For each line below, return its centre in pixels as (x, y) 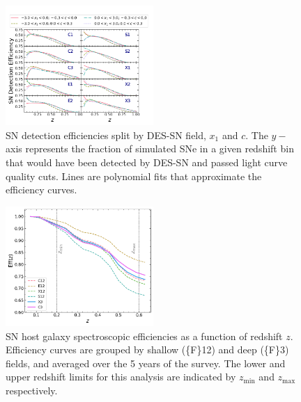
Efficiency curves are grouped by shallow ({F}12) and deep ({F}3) (147, 349)
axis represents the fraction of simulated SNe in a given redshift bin (150, 148)
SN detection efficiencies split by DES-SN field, (106, 135)
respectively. (32, 391)
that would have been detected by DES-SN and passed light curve (147, 162)
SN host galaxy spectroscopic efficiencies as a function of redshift (144, 336)
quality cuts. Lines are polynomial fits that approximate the (134, 176)
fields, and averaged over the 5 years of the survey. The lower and (146, 363)
